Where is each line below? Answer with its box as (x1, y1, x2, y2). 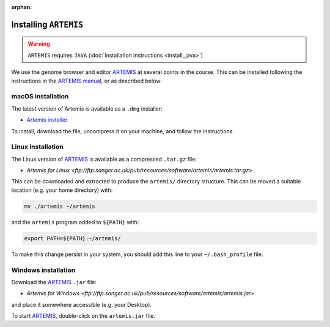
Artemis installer (26, 116, 68, 123)
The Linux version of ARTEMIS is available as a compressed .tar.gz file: (11, 155, 197, 163)
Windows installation (11, 266, 76, 274)
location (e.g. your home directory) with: (11, 186, 113, 194)
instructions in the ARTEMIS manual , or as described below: (11, 77, 162, 84)
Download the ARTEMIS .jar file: (11, 278, 97, 285)
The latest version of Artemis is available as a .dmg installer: (11, 105, 163, 112)
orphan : (11, 4, 32, 10)
